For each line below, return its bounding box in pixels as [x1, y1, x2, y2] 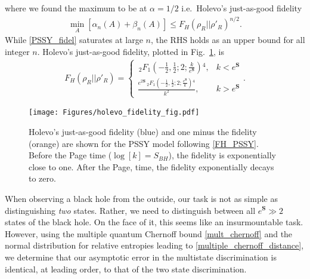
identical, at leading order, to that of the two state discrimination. [5, 262, 247, 275]
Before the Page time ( [29, 149, 112, 161]
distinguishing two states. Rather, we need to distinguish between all [5, 204, 256, 216]
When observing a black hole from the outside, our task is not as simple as [5, 192, 278, 204]
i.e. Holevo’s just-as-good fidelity [181, 2, 302, 14]
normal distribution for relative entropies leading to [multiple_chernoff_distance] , [5, 239, 304, 252]
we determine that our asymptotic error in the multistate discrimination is [5, 250, 277, 263]
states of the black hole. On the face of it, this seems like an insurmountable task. [5, 216, 303, 228]
